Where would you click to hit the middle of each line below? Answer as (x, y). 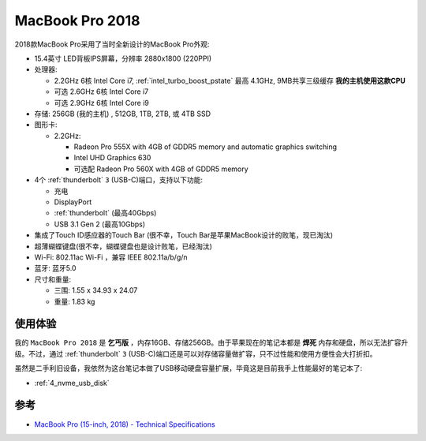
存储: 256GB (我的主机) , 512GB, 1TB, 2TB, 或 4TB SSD (123, 114)
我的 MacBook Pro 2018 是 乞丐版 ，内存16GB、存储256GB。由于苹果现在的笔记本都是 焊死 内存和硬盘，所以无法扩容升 (211, 342)
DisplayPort (73, 202)
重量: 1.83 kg (75, 301)
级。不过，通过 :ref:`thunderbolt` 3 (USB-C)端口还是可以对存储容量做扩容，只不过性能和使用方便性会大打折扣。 (196, 353)
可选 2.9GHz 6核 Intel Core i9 (102, 103)
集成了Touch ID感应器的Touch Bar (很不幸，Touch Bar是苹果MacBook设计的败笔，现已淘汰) (184, 235)
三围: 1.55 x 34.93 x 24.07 (96, 290)
